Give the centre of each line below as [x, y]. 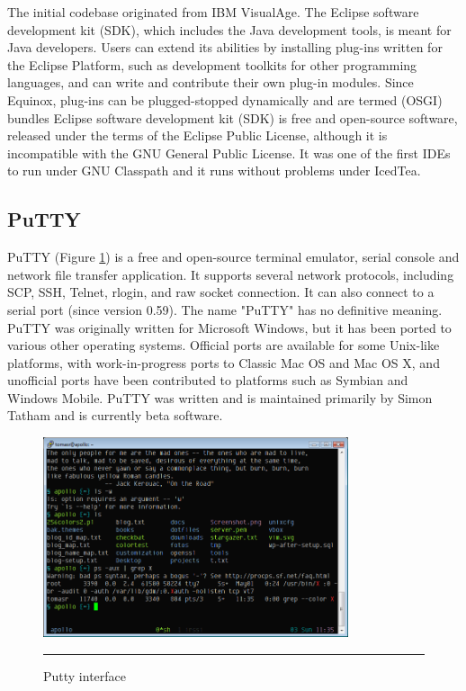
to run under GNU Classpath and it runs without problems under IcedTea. [214, 171]
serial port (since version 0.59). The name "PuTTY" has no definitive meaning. [225, 309]
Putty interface [85, 675]
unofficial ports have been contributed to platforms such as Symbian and [208, 380]
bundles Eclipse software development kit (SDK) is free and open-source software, [233, 117]
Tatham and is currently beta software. [115, 415]
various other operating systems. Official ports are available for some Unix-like [224, 345]
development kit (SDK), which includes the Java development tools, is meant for [229, 29]
